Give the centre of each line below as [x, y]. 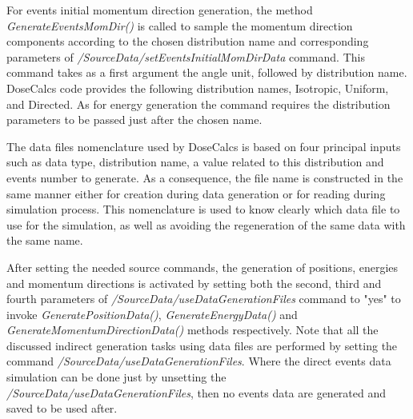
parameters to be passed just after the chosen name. [134, 120]
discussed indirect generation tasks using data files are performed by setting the [202, 345]
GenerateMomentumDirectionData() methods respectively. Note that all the [192, 330]
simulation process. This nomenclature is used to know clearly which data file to [203, 209]
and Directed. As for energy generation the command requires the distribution [198, 104]
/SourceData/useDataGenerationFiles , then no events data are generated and [196, 392]
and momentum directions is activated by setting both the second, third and [194, 283]
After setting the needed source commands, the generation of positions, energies [202, 267]
